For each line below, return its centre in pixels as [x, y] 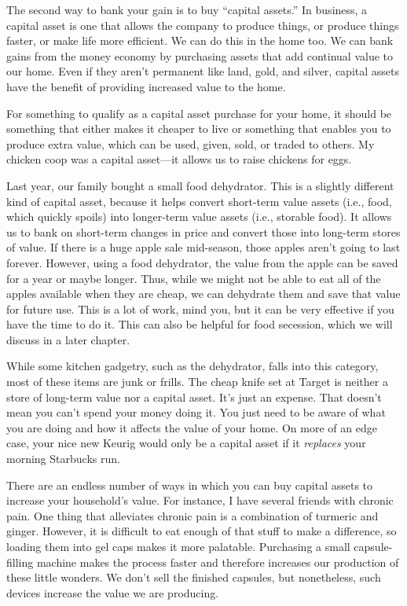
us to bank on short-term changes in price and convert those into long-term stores [203, 231]
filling [20, 562]
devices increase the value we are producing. [113, 592]
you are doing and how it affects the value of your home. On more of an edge [192, 427]
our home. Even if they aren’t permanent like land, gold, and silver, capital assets [203, 71]
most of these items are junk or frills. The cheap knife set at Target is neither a [197, 382]
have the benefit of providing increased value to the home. [146, 86]
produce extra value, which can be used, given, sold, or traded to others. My [191, 143]
